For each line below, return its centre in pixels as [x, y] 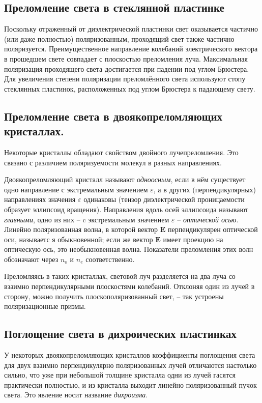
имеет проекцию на [193, 239]
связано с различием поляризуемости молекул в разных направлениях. [113, 162]
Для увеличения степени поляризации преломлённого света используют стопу [125, 79]
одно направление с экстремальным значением [76, 189]
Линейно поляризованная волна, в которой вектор [81, 229]
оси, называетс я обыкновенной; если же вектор [79, 239]
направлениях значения [40, 199]
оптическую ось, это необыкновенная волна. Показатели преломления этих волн [129, 249]
